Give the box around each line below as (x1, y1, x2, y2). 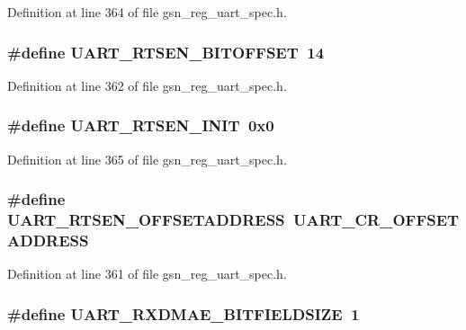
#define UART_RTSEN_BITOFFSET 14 (7, 40, 325, 63)
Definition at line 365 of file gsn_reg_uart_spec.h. (7, 149, 287, 168)
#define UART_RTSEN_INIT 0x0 (7, 114, 274, 137)
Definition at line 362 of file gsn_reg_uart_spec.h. (7, 76, 287, 94)
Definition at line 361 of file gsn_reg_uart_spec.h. (7, 264, 287, 283)
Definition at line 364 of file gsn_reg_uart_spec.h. (7, 3, 287, 21)
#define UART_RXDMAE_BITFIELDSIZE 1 (7, 302, 360, 325)
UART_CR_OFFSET (292, 209, 460, 231)
